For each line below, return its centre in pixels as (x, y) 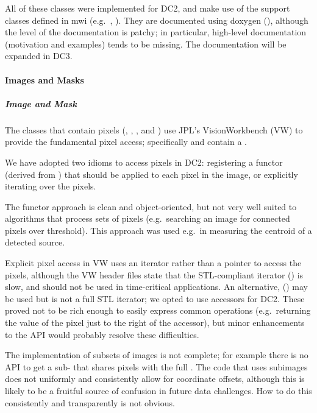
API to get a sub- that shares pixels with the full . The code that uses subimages (156, 366)
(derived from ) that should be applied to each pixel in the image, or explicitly (151, 174)
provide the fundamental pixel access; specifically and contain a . (126, 142)
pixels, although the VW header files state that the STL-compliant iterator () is (154, 274)
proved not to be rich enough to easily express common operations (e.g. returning (158, 310)
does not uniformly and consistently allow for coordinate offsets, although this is (155, 379)
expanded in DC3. (39, 56)
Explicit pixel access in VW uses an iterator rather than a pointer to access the (153, 263)
